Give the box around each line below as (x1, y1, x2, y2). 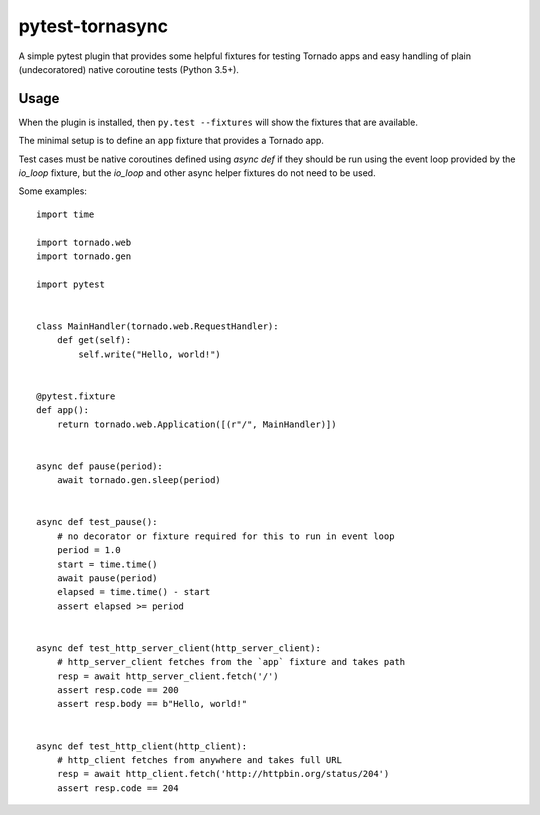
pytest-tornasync (18, 15, 169, 37)
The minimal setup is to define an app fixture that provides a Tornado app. (18, 135, 325, 147)
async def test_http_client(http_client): (36, 740, 248, 752)
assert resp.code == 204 (56, 782, 179, 794)
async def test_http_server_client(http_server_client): (36, 642, 322, 654)
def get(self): (56, 335, 132, 346)
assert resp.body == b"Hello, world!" (56, 698, 248, 710)
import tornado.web (36, 236, 132, 248)
